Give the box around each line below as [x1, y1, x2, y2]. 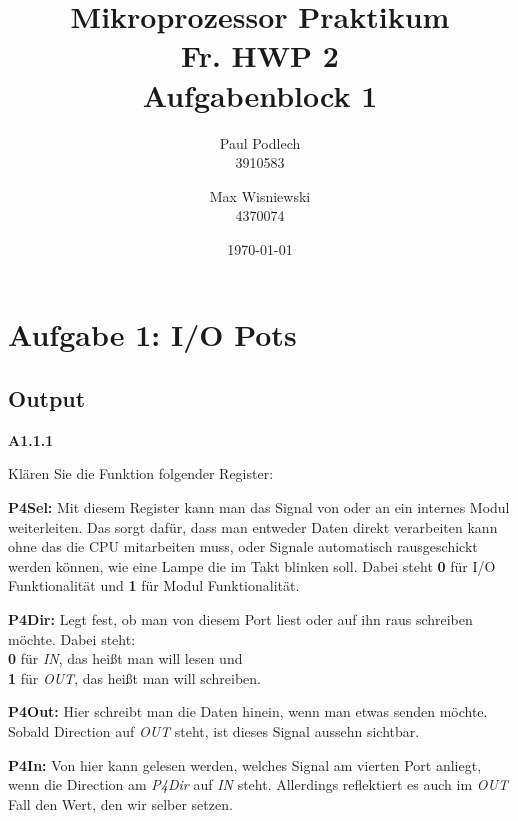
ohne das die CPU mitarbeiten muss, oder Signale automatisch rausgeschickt [8, 536, 478, 557]
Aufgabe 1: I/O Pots [8, 314, 297, 355]
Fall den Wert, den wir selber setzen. [8, 793, 233, 814]
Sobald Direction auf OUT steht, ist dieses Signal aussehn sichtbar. [8, 720, 420, 741]
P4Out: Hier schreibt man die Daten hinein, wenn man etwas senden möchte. [8, 701, 488, 722]
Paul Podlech [219, 132, 301, 153]
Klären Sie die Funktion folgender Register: [8, 463, 274, 484]
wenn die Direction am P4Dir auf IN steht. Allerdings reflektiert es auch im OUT [8, 774, 508, 795]
